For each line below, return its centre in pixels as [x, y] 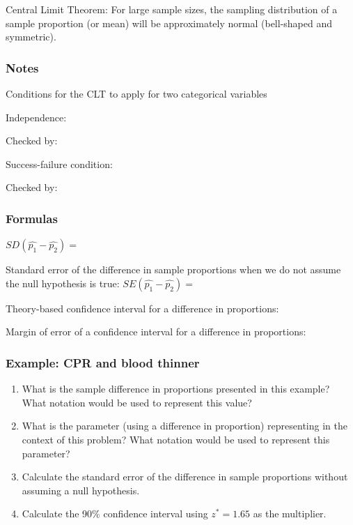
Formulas [32, 218]
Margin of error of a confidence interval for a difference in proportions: [156, 332]
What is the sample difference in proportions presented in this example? [176, 389]
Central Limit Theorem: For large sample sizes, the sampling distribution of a [172, 9]
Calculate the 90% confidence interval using [115, 513]
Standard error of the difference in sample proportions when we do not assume [173, 269]
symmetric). [31, 37]
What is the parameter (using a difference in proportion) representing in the [185, 426]
